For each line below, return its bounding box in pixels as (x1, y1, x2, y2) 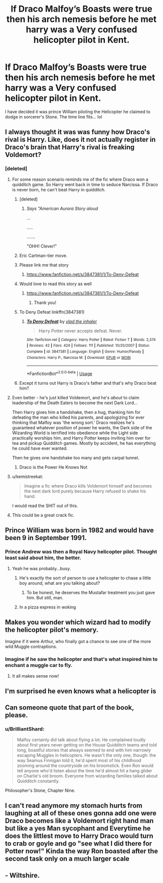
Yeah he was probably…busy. (12, 565, 71, 571)
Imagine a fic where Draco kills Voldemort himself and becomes (24, 483, 152, 489)
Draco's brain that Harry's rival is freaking (5, 143, 135, 152)
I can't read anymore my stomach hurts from (5, 801, 143, 810)
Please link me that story (19, 262, 69, 268)
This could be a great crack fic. (12, 512, 75, 518)
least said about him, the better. (5, 555, 81, 561)
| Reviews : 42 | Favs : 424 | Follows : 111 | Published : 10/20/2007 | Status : (26, 343, 150, 348)
